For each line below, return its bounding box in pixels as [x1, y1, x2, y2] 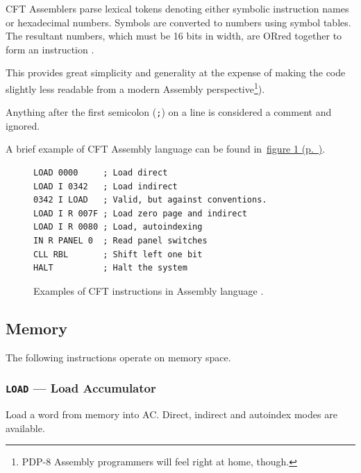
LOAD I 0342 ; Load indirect [33, 181, 178, 191]
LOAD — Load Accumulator [6, 379, 156, 397]
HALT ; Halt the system [33, 263, 187, 273]
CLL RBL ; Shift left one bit [33, 249, 203, 259]
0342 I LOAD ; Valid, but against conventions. [33, 195, 267, 205]
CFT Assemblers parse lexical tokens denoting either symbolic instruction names [6, 1, 349, 15]
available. [6, 420, 45, 435]
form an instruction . [6, 42, 94, 56]
